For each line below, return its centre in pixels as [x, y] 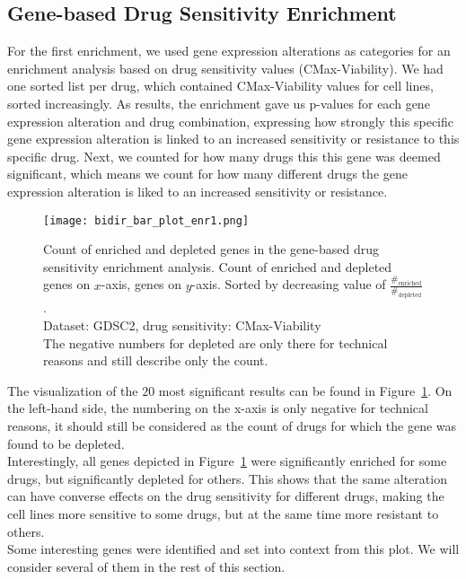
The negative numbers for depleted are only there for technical [215, 342]
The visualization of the [73, 390]
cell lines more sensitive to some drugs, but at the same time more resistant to [223, 513]
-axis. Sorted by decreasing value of [289, 284]
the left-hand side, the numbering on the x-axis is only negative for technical [218, 408]
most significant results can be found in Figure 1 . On [305, 390]
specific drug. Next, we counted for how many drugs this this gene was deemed [224, 156]
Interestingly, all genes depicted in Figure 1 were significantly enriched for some [227, 461]
